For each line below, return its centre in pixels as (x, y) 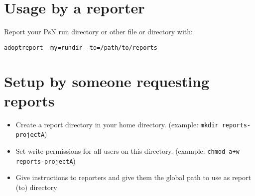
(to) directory (36, 187)
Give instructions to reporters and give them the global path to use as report (133, 177)
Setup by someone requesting (107, 81)
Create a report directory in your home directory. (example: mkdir (117, 124)
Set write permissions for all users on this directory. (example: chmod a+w (127, 151)
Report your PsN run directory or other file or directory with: (98, 32)
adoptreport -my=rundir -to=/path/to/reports (81, 48)
